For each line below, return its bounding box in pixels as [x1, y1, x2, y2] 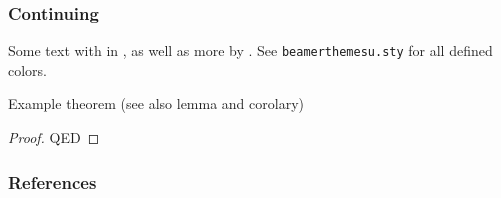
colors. [8, 59, 48, 80]
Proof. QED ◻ [8, 127, 100, 148]
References [8, 169, 97, 194]
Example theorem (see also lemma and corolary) [8, 93, 304, 114]
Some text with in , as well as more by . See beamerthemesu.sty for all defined [8, 40, 493, 61]
